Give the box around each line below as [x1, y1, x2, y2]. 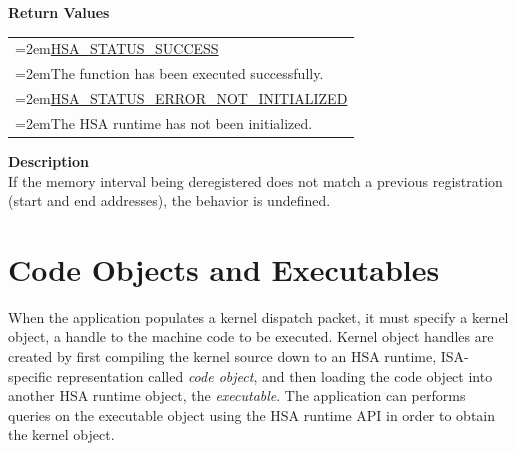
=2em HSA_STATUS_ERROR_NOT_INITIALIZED [15, 88, 348, 109]
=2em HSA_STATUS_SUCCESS [15, 38, 219, 59]
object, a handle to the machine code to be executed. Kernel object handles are [8, 326, 494, 347]
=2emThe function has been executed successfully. [15, 63, 324, 84]
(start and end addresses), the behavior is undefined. [8, 190, 331, 211]
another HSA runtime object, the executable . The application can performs [8, 385, 466, 406]
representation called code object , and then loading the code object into [56, 365, 493, 386]
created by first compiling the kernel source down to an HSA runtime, [8, 346, 437, 367]
